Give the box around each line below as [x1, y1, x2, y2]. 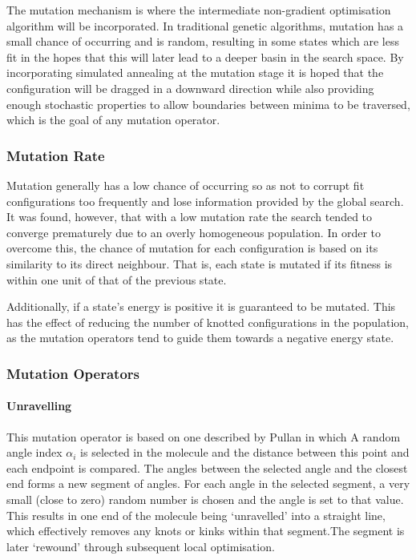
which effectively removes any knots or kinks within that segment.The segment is [6, 522, 405, 539]
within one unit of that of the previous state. [6, 271, 227, 288]
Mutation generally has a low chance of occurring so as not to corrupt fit [6, 176, 365, 193]
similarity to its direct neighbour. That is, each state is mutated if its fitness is [6, 255, 393, 272]
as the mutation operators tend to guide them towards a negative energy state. [6, 329, 394, 346]
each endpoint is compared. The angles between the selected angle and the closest [6, 459, 408, 476]
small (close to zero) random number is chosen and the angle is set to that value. [6, 490, 404, 507]
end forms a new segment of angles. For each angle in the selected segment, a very [6, 475, 410, 492]
